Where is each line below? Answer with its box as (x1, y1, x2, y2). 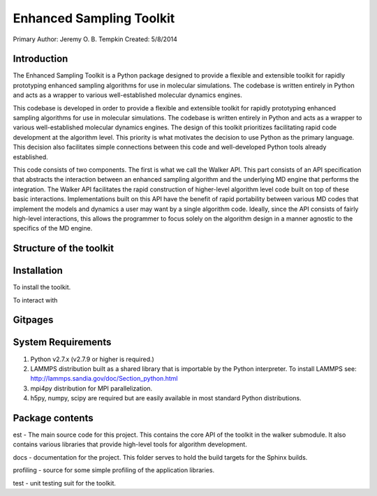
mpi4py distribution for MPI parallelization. (30, 384, 153, 393)
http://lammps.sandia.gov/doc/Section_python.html (30, 374, 178, 383)
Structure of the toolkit (13, 242, 114, 254)
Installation (13, 265, 63, 277)
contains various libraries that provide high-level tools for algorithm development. (13, 440, 247, 448)
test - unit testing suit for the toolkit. (13, 479, 117, 487)
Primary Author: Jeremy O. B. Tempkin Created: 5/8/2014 (13, 35, 177, 43)
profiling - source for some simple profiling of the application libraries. (13, 466, 215, 474)
